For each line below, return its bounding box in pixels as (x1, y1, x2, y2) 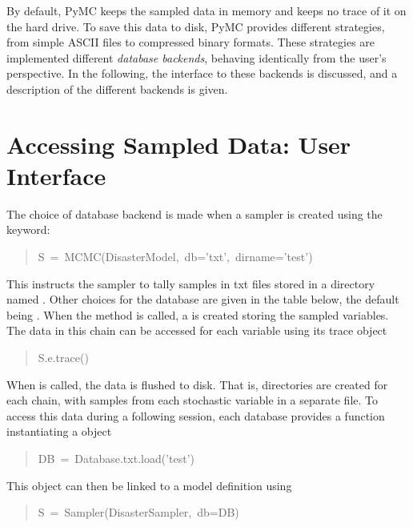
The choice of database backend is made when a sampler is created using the (6, 205, 383, 222)
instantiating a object (6, 423, 112, 440)
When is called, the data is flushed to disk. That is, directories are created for (6, 376, 388, 392)
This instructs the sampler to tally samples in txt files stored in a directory (6, 275, 375, 292)
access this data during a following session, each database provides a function (6, 407, 385, 424)
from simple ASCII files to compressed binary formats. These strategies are (6, 34, 375, 50)
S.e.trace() (38, 349, 89, 366)
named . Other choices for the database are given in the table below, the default (6, 291, 399, 308)
